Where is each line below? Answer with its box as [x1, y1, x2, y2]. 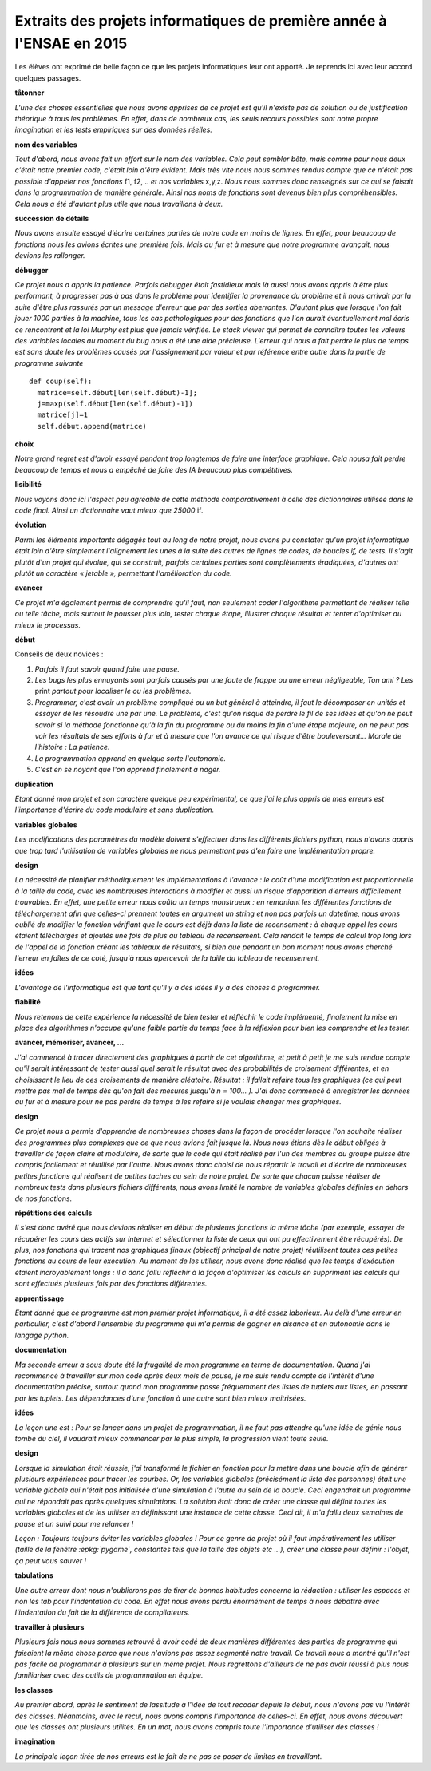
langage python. [14, 1330, 69, 1340]
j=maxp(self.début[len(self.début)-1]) [37, 399, 193, 408]
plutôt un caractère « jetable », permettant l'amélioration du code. [14, 568, 233, 578]
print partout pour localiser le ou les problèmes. [34, 687, 192, 696]
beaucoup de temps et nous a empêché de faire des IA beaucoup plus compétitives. [14, 465, 294, 474]
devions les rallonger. [14, 251, 85, 260]
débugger [14, 265, 49, 275]
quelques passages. [14, 73, 81, 83]
